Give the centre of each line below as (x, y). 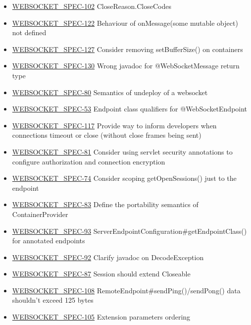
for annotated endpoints (49, 241)
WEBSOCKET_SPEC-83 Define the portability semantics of (105, 204)
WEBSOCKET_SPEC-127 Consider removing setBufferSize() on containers (127, 49)
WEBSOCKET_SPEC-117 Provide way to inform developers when (114, 125)
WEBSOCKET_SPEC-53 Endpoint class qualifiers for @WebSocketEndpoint (130, 109)
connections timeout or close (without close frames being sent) (107, 135)
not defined (29, 32)
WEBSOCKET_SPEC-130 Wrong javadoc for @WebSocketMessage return (126, 66)
